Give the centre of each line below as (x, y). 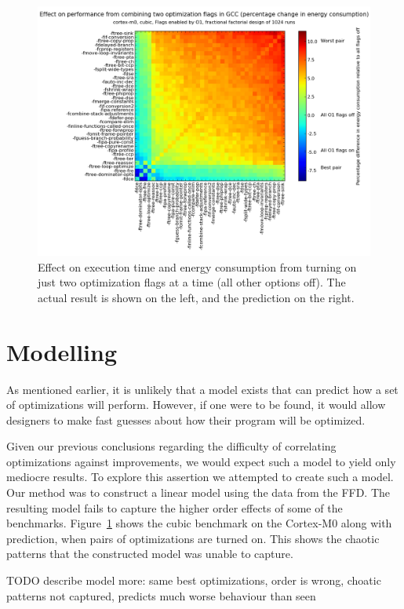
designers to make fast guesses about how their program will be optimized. (186, 419)
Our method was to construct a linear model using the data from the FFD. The (198, 492)
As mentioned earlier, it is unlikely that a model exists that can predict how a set (202, 389)
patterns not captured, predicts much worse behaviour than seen (161, 595)
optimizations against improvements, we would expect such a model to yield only (201, 461)
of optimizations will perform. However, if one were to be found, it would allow (196, 405)
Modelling (62, 351)
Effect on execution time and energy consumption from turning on (197, 266)
